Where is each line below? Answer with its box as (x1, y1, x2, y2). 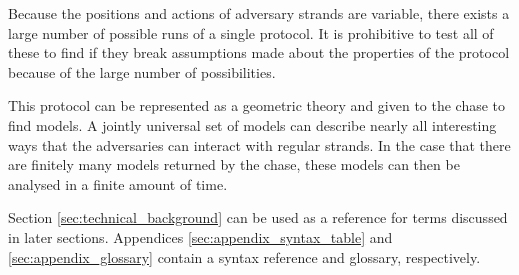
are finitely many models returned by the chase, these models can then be (8, 154, 460, 175)
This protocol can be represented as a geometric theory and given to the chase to (8, 95, 506, 116)
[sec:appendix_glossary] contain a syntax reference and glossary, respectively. (8, 246, 481, 267)
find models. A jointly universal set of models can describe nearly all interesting (8, 114, 497, 135)
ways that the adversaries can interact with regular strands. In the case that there (8, 134, 511, 155)
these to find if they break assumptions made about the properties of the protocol (8, 42, 510, 63)
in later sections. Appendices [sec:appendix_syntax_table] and (8, 226, 393, 247)
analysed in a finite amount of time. (8, 173, 228, 194)
